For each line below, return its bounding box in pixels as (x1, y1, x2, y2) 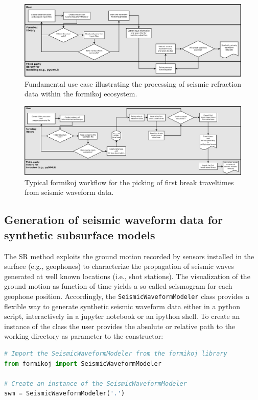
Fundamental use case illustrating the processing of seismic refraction (25, 78, 241, 89)
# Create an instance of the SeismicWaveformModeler (4, 380, 187, 387)
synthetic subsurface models (4, 227, 155, 242)
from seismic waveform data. (25, 187, 114, 197)
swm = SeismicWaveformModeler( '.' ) (4, 390, 125, 397)
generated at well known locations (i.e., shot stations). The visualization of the (4, 270, 250, 281)
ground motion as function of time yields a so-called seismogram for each (4, 281, 232, 291)
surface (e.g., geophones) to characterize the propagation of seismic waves (4, 261, 234, 271)
